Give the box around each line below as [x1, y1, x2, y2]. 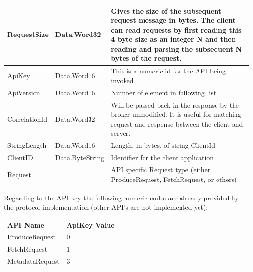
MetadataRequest [7, 256, 60, 266]
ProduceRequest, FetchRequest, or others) [111, 174, 237, 184]
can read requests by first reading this [111, 24, 242, 35]
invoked [111, 75, 134, 85]
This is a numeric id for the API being [111, 66, 226, 76]
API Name [7, 219, 44, 230]
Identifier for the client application [111, 152, 214, 163]
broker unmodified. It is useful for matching [111, 109, 241, 119]
